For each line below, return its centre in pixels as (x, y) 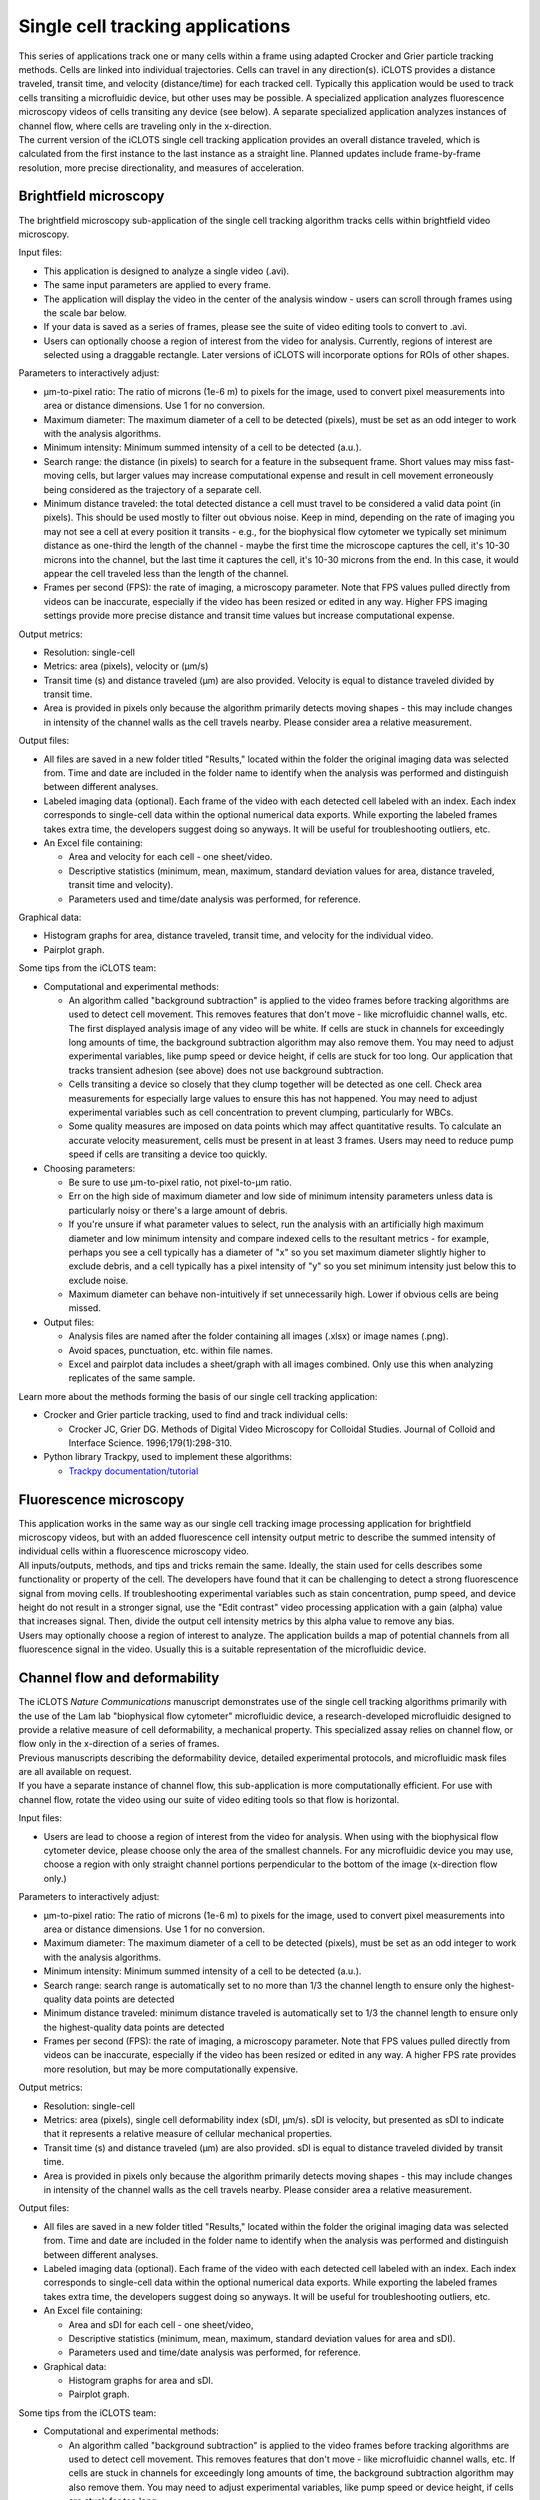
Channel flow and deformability (119, 1678)
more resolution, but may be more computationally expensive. (171, 2069)
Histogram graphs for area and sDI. (141, 2381)
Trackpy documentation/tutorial (133, 1471)
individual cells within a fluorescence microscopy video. (134, 1551)
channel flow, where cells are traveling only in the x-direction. (145, 126)
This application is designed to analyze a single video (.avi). (166, 271)
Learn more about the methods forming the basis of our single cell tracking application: (198, 1396)
